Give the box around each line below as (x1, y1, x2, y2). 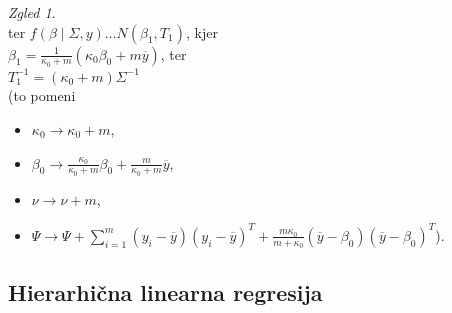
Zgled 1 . (8, 2, 56, 22)
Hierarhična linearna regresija (8, 276, 323, 307)
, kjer (185, 21, 218, 42)
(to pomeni (8, 85, 76, 106)
